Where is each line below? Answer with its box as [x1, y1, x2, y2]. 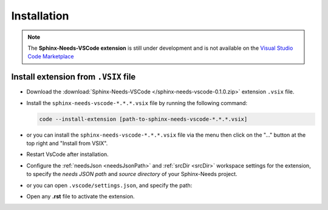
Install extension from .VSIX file [11, 72, 136, 82]
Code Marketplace [27, 53, 74, 60]
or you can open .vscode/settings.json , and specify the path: [26, 181, 193, 189]
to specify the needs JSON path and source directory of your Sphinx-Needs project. [26, 171, 237, 178]
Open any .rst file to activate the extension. [26, 192, 135, 200]
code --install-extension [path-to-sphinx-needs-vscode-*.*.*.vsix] [39, 115, 248, 123]
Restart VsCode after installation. [26, 151, 109, 158]
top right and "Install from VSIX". [26, 140, 108, 147]
